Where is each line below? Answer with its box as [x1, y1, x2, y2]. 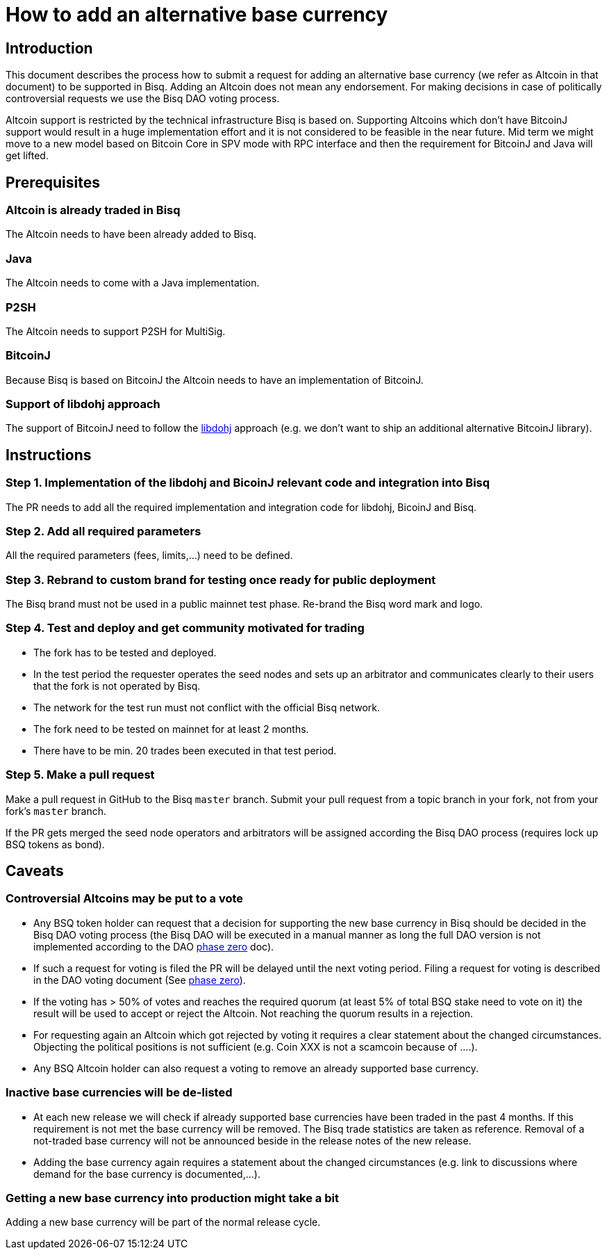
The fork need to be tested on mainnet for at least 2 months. [33, 722, 309, 735]
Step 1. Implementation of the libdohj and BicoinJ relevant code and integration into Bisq [6, 476, 490, 490]
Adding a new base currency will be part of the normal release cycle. [6, 1216, 321, 1229]
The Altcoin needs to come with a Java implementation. [6, 277, 260, 289]
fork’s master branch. [6, 804, 107, 817]
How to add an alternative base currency [6, 3, 388, 26]
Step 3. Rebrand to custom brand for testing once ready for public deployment [6, 572, 436, 587]
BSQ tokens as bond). [6, 838, 105, 850]
